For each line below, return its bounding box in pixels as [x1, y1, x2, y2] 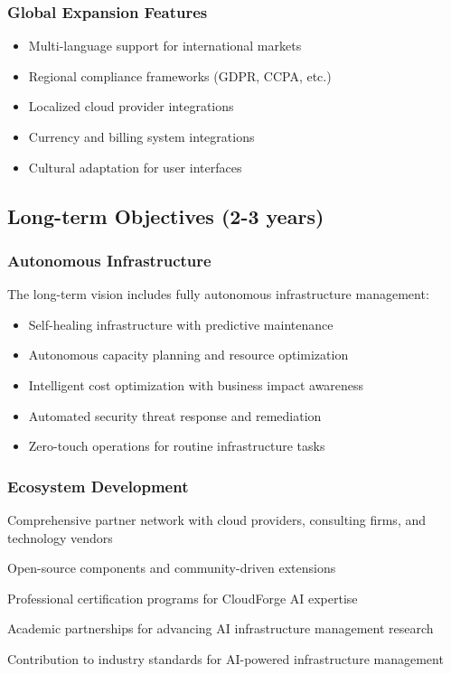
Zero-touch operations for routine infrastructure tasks [28, 436, 325, 455]
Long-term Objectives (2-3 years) [7, 201, 324, 229]
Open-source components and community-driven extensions [7, 558, 336, 577]
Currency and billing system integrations [28, 127, 255, 145]
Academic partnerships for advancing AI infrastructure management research [7, 619, 434, 638]
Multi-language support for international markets [28, 36, 302, 55]
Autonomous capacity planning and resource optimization [28, 345, 349, 364]
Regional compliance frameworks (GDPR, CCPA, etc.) [28, 66, 332, 85]
